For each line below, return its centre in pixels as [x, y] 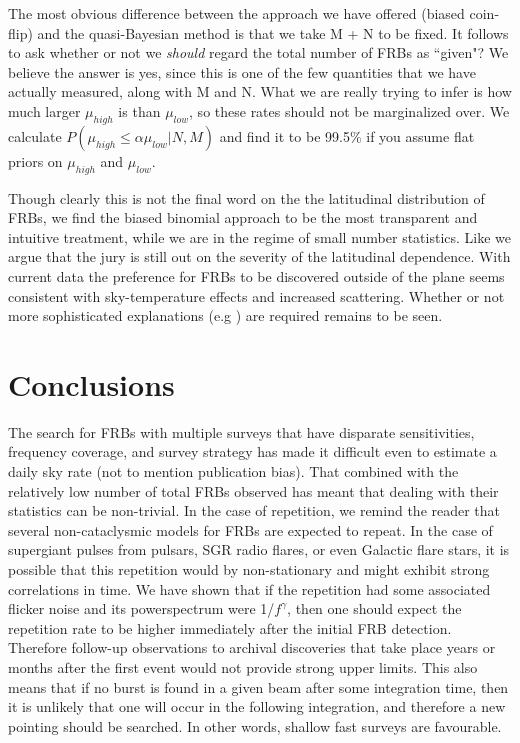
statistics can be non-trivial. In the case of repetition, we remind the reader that [254, 510]
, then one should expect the [374, 608]
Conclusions [91, 383]
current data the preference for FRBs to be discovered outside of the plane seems [256, 275]
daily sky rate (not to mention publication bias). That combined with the [233, 471]
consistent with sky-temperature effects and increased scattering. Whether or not [256, 295]
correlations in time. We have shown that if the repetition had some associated [249, 588]
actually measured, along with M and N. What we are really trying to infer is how [260, 91]
